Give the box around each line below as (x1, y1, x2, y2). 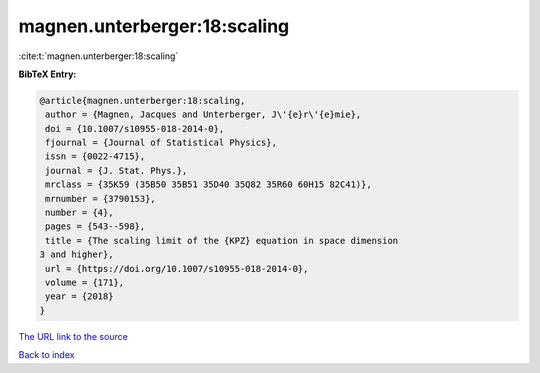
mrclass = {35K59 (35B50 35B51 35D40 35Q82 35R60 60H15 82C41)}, (45, 179, 372, 190)
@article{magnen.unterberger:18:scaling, (39, 95, 246, 106)
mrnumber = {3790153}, (45, 193, 157, 204)
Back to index (18, 349, 75, 361)
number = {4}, (45, 207, 114, 219)
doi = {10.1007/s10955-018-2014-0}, (45, 123, 225, 134)
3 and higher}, (39, 249, 114, 260)
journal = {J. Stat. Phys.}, (45, 165, 188, 176)
